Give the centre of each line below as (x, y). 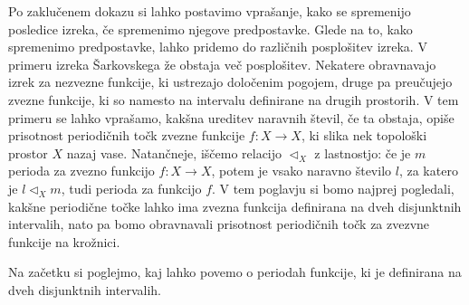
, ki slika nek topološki (364, 135)
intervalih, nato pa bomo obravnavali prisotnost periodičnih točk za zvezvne (219, 224)
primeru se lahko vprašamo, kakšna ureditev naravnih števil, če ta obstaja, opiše (231, 117)
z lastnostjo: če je (363, 152)
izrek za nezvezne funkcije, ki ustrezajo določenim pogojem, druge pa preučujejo (230, 82)
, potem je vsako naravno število (301, 171)
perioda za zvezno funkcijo (81, 171)
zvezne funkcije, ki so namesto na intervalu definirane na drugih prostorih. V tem (234, 99)
